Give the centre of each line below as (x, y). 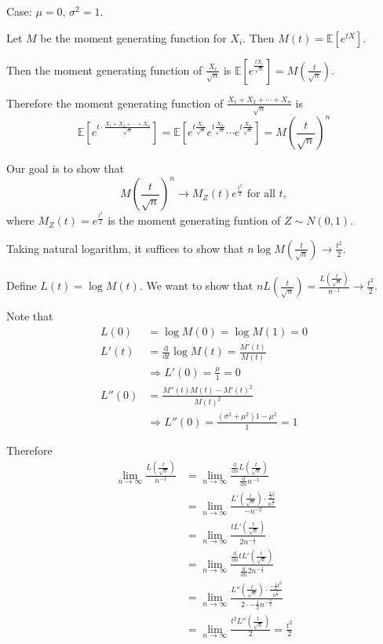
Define (22, 285)
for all (261, 194)
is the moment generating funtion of (194, 220)
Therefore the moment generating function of (115, 102)
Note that (30, 316)
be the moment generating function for (133, 37)
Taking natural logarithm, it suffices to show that (125, 248)
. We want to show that (196, 285)
